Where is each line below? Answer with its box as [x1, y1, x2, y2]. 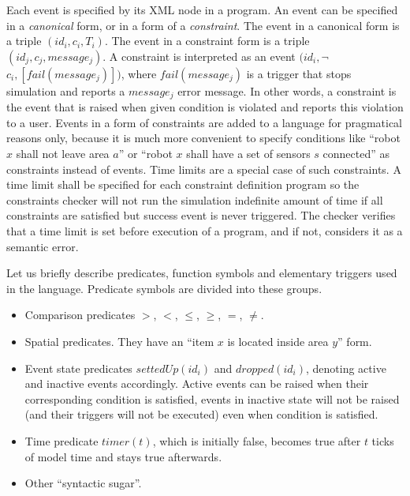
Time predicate [24, 432, 99, 449]
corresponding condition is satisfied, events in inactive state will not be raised [24, 390, 400, 407]
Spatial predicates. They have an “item [24, 333, 214, 349]
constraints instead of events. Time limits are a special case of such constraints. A [6, 160, 401, 177]
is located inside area [227, 333, 329, 349]
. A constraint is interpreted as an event [102, 47, 296, 64]
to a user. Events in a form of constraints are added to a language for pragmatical [6, 114, 403, 130]
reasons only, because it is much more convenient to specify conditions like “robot [6, 130, 401, 146]
